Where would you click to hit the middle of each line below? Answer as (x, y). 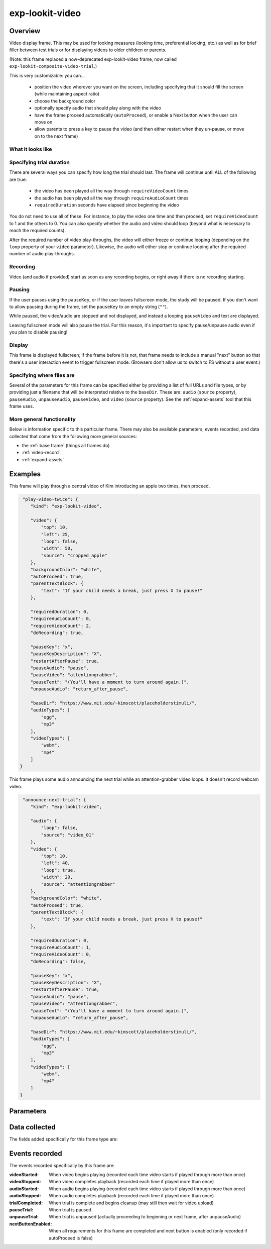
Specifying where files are (42, 375)
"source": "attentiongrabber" (78, 884)
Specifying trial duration (40, 162)
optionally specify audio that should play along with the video (98, 108)
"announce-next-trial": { (54, 800)
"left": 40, (55, 863)
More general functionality (43, 419)
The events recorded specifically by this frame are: (62, 1165)
